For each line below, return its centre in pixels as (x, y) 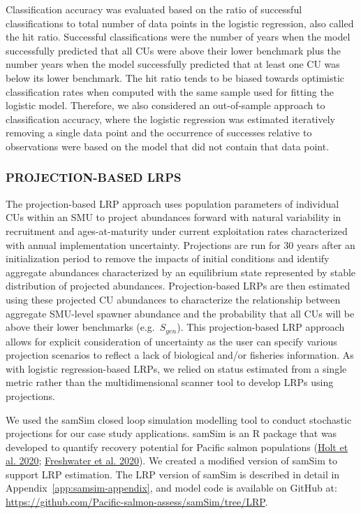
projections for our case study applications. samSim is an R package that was (171, 433)
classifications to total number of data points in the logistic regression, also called (180, 23)
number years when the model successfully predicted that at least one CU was (173, 64)
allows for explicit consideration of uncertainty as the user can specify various (171, 341)
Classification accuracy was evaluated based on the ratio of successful (154, 9)
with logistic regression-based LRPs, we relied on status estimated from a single (176, 368)
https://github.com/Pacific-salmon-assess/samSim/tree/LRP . (137, 502)
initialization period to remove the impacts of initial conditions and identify (168, 258)
